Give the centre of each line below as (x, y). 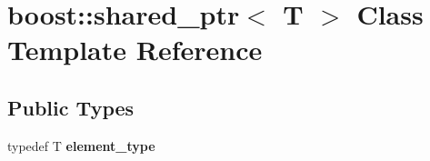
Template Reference (135, 50)
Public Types (71, 107)
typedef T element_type (81, 145)
